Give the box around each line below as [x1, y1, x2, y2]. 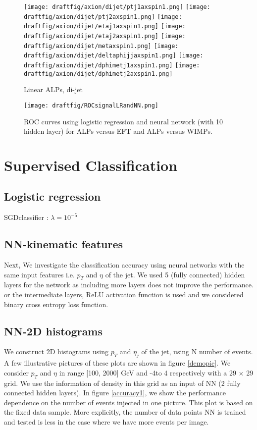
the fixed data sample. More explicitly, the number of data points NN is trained [4, 407, 246, 417]
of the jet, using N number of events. [141, 346, 253, 357]
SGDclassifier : [4, 212, 49, 222]
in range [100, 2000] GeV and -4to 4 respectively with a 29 [59, 367, 236, 377]
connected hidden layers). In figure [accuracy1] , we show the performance [4, 387, 226, 398]
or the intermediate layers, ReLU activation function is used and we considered [4, 289, 244, 300]
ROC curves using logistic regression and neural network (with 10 [24, 116, 223, 126]
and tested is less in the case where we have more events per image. [4, 417, 209, 427]
